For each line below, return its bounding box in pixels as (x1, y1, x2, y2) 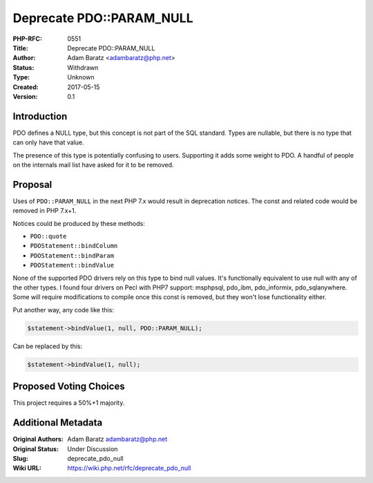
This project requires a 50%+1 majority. (12, 399, 125, 407)
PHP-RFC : (12, 35, 43, 43)
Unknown (67, 73, 95, 82)
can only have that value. (12, 138, 84, 146)
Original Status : (12, 444, 59, 453)
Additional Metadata (12, 417, 103, 428)
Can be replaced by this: (12, 342, 83, 350)
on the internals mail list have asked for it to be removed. (12, 160, 174, 169)
